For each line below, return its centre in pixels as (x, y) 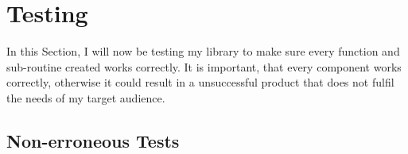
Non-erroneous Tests (93, 140)
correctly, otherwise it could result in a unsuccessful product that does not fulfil (200, 82)
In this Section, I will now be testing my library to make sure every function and (203, 51)
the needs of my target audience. (86, 97)
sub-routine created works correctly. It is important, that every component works (204, 66)
